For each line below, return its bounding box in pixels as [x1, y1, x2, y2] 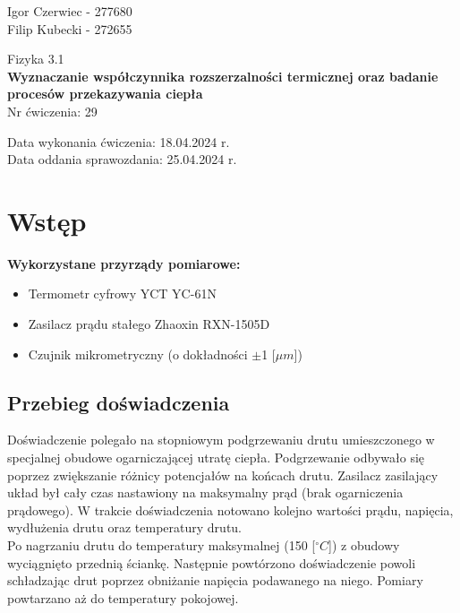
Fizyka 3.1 [7, 49, 64, 68]
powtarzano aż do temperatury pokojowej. [7, 588, 239, 607]
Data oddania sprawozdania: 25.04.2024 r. [7, 150, 237, 168]
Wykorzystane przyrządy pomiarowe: [7, 254, 241, 272]
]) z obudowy [328, 536, 400, 555]
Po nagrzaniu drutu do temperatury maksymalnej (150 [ [7, 536, 316, 555]
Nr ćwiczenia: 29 [7, 101, 98, 120]
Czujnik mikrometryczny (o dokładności [28, 344, 248, 363]
